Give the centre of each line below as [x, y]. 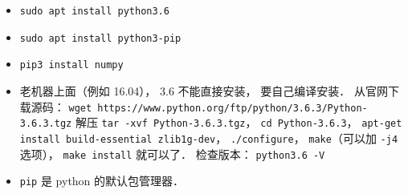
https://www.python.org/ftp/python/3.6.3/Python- [233, 108]
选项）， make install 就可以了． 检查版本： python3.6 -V [172, 154]
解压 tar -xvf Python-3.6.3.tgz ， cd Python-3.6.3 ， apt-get [239, 122]
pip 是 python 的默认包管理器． [102, 181]
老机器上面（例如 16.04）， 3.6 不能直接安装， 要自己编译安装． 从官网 [204, 90]
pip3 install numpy [71, 65]
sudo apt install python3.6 [94, 11]
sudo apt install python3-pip [100, 38]
